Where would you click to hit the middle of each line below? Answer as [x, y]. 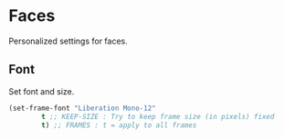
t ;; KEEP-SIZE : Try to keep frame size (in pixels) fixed [158, 116]
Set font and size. [42, 91]
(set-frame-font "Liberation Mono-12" [82, 108]
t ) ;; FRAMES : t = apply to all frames [119, 125]
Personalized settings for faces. [68, 41]
